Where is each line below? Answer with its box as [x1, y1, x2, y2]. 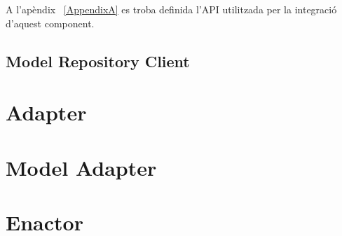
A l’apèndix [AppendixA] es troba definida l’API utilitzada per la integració [6, 2, 337, 16]
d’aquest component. [6, 15, 95, 30]
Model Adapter [6, 153, 157, 181]
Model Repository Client [6, 50, 190, 71]
